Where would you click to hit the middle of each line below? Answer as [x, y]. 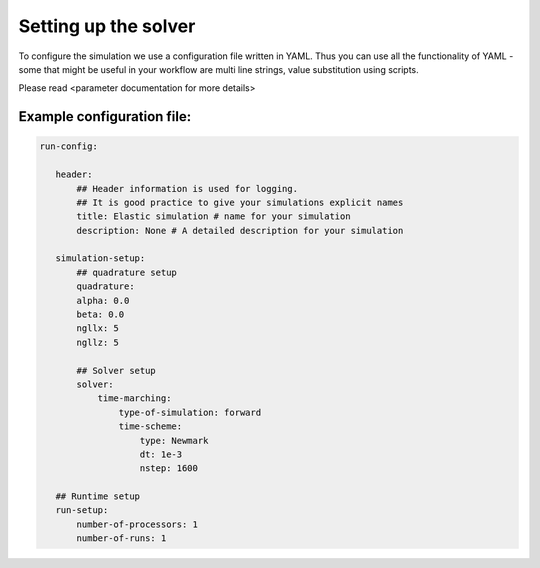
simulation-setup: [100, 258]
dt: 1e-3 [161, 454]
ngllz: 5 [98, 342]
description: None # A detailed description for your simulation [240, 230]
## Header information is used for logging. [187, 188]
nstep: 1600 [169, 468]
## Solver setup [116, 370]
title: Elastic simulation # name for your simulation [213, 216]
